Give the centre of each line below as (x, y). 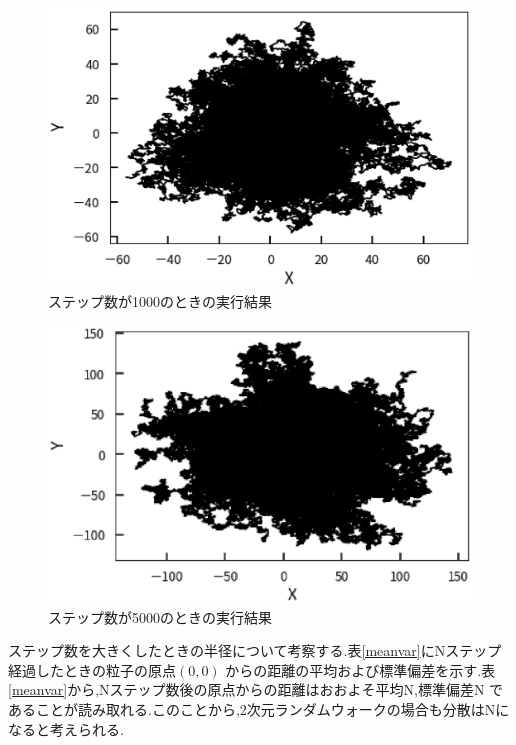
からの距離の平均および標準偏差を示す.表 (360, 669)
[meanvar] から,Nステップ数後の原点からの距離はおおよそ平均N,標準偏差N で (256, 689)
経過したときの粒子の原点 (92, 669)
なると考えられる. (66, 728)
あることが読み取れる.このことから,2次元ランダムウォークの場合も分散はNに (259, 709)
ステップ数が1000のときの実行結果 (160, 301)
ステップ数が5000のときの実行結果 (160, 616)
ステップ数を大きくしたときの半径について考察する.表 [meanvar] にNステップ (255, 650)
